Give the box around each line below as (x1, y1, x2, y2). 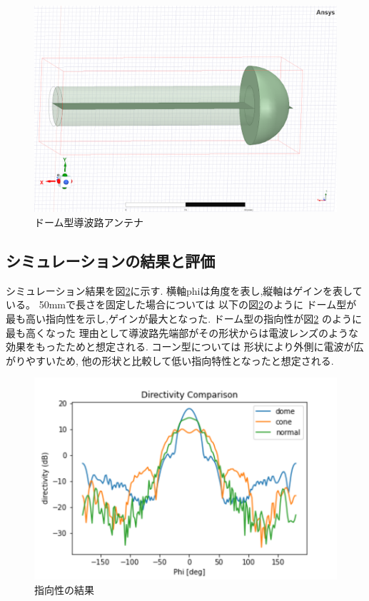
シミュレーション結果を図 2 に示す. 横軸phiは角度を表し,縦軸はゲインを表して (6, 283, 363, 298)
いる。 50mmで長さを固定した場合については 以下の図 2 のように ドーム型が (6, 297, 357, 312)
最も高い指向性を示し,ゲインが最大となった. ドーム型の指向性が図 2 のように (6, 310, 362, 325)
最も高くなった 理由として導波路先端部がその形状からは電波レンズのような (6, 325, 358, 340)
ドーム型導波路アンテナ (34, 214, 144, 229)
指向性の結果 (34, 582, 94, 597)
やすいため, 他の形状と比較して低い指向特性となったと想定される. (25, 353, 334, 368)
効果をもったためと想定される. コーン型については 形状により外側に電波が (6, 339, 354, 354)
